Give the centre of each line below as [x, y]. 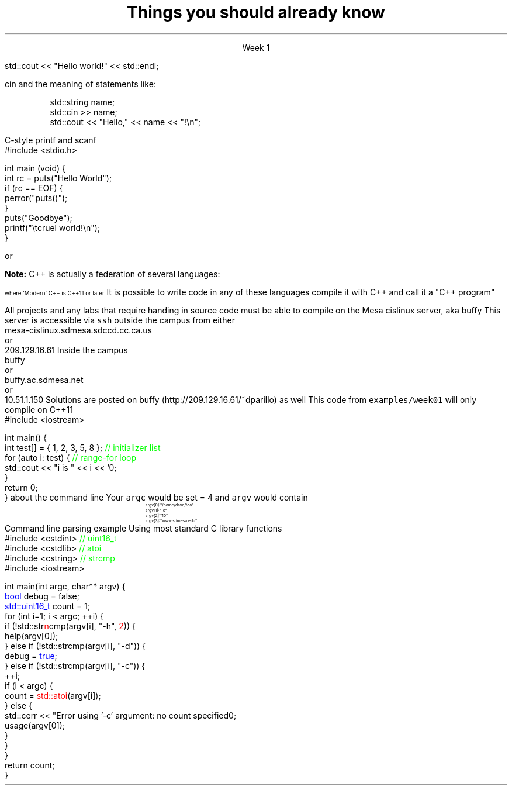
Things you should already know [256, 12]
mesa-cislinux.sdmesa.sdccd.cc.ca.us [78, 330]
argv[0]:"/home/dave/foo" [169, 505]
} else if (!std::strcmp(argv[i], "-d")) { [75, 646]
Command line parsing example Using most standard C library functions [143, 528]
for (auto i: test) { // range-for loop [71, 457]
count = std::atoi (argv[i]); [53, 695]
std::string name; [82, 102]
